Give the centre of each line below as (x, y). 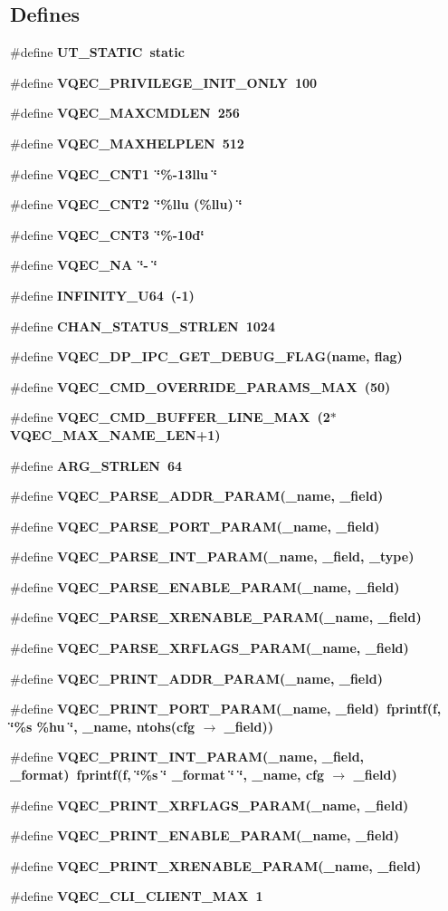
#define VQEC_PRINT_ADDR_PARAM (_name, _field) (196, 678)
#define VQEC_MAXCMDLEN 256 (125, 113)
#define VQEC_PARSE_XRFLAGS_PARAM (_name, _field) (210, 648)
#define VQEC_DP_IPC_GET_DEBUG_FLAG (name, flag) (206, 356)
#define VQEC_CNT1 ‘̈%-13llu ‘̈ (114, 173)
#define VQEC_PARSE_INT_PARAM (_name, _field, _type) (212, 556)
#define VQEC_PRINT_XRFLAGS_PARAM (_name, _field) (210, 805)
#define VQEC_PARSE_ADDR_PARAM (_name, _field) (197, 496)
